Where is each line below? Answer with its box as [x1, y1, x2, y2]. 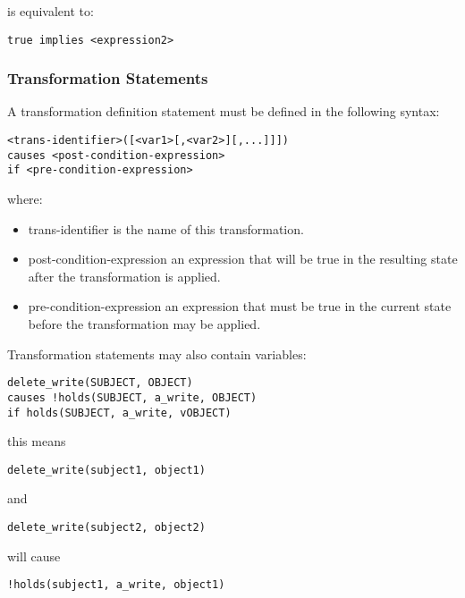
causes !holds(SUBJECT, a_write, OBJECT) [7, 391, 258, 404]
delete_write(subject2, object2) [7, 521, 206, 534]
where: [7, 190, 43, 208]
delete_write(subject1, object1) [7, 463, 206, 476]
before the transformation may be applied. [28, 315, 261, 333]
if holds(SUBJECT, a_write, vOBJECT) [7, 406, 232, 419]
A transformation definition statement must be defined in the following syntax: [7, 102, 440, 121]
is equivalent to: [7, 2, 94, 20]
